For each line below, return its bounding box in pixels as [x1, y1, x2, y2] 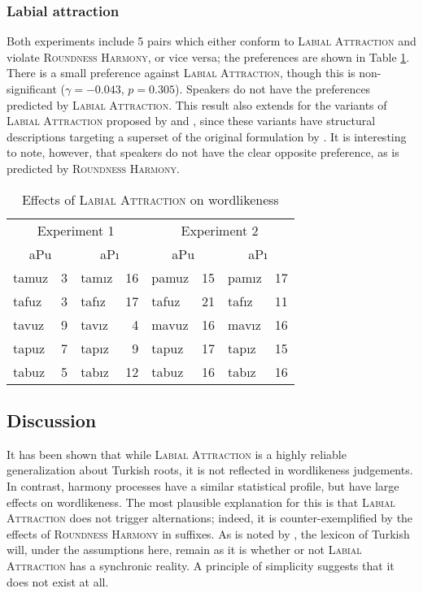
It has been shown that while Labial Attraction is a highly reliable [7, 445, 347, 462]
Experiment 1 [37, 220, 115, 240]
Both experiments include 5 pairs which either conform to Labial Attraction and [7, 32, 416, 50]
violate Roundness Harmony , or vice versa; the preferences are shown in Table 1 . [7, 48, 410, 65]
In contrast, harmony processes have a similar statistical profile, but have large [7, 477, 399, 494]
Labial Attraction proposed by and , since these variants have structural [7, 112, 376, 129]
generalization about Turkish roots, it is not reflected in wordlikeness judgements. [7, 461, 413, 478]
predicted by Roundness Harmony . [7, 159, 180, 176]
